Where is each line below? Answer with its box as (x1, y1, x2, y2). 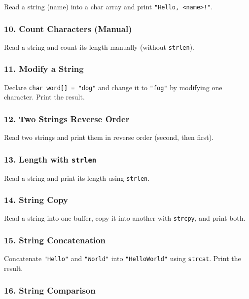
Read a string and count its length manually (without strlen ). (4, 41, 194, 52)
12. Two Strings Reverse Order (4, 112, 130, 125)
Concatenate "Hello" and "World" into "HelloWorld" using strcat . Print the (4, 253, 241, 264)
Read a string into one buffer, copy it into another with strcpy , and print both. (4, 213, 246, 223)
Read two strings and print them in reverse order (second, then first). (4, 132, 214, 142)
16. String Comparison (4, 284, 96, 296)
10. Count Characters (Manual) (4, 22, 132, 34)
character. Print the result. (4, 92, 85, 102)
